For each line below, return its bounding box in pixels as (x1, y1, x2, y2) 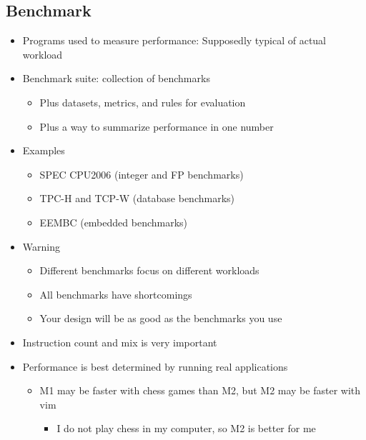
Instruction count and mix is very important (22, 334, 217, 349)
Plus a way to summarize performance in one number (39, 119, 274, 134)
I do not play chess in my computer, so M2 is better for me (56, 421, 316, 436)
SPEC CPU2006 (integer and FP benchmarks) (39, 166, 244, 181)
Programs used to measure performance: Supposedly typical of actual (22, 33, 327, 48)
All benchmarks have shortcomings (39, 286, 192, 301)
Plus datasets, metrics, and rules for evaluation (39, 94, 246, 109)
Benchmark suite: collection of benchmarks (22, 71, 210, 86)
